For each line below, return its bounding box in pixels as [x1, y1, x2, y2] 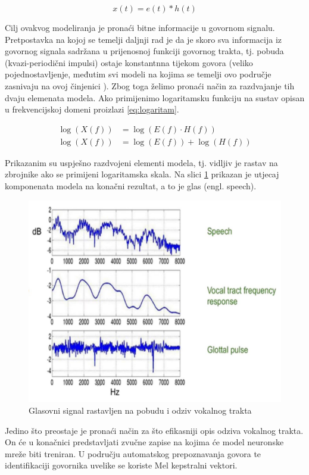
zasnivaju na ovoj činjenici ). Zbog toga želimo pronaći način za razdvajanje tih [5, 79, 295, 92]
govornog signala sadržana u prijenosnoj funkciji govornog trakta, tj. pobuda [5, 45, 284, 57]
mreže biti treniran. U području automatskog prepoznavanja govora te [5, 447, 261, 460]
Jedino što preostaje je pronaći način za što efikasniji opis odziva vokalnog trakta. [5, 424, 304, 436]
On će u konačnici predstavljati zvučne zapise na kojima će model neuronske [5, 436, 284, 448]
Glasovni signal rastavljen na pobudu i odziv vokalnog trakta [29, 404, 252, 417]
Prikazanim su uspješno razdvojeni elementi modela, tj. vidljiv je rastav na [5, 156, 278, 168]
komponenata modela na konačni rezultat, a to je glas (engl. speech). [5, 180, 257, 192]
